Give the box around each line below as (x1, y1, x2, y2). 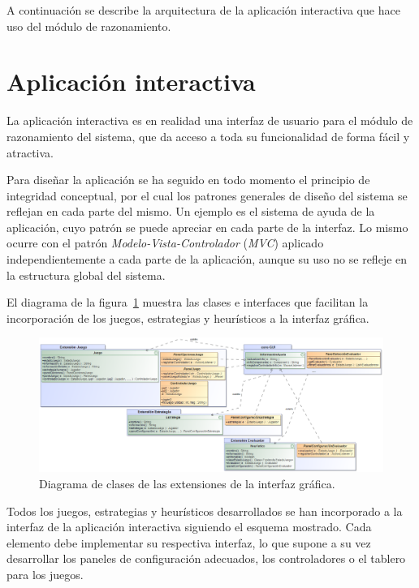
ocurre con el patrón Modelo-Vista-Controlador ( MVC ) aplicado (6, 234, 324, 251)
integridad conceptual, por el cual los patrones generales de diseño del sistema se (6, 187, 408, 204)
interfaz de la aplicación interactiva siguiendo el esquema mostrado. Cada (6, 518, 372, 535)
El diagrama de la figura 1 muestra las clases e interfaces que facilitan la (6, 294, 369, 311)
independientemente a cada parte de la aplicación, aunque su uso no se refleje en (6, 251, 408, 268)
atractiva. (6, 144, 54, 161)
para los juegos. (6, 566, 84, 583)
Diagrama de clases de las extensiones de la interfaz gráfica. (39, 475, 335, 492)
